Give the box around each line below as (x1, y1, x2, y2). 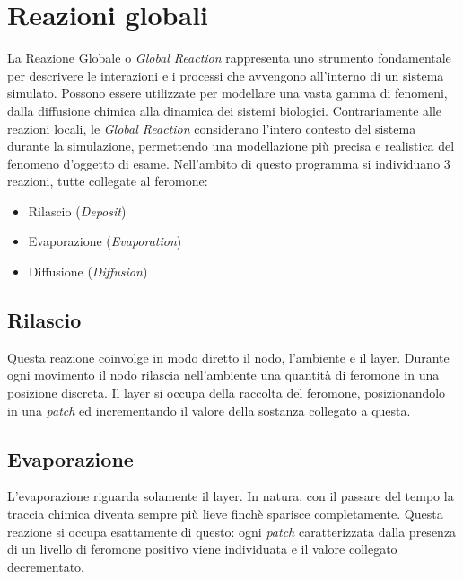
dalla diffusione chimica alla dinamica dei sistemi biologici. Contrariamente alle (7, 101, 442, 119)
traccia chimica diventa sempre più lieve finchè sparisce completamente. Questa (7, 504, 443, 523)
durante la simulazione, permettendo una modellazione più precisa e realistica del (7, 136, 455, 155)
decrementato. (7, 557, 84, 575)
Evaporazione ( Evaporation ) (28, 232, 182, 250)
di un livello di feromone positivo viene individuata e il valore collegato (7, 540, 397, 558)
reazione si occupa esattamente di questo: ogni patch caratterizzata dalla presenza (7, 522, 457, 540)
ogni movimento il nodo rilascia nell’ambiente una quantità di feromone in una (7, 365, 440, 384)
